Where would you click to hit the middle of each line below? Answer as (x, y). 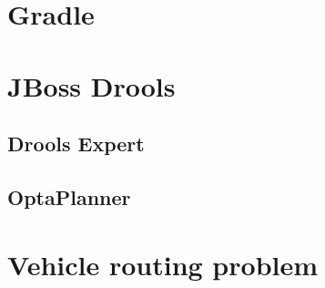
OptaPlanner (69, 196)
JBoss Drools (91, 85)
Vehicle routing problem (163, 264)
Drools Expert (76, 144)
